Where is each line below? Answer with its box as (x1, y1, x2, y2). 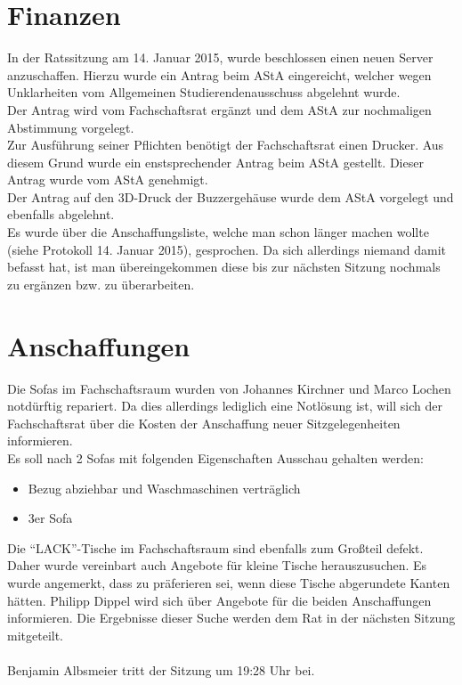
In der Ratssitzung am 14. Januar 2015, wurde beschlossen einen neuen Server (7, 48, 434, 67)
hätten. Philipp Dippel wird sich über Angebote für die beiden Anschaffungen (7, 591, 432, 609)
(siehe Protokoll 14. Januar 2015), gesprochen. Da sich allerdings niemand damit (7, 240, 447, 258)
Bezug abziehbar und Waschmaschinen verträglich (28, 478, 301, 497)
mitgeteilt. (7, 625, 63, 644)
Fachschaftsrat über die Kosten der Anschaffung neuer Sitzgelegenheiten (7, 413, 401, 432)
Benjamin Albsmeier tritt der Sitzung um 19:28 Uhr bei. (7, 660, 315, 679)
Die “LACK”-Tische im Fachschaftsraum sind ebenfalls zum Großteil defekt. (7, 538, 424, 557)
